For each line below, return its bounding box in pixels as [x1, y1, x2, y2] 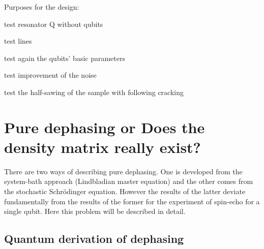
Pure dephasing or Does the [4, 116, 205, 137]
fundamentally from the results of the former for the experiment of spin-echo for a [4, 196, 260, 206]
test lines [4, 36, 32, 46]
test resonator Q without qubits [4, 18, 103, 29]
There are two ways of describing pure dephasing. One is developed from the [4, 166, 243, 176]
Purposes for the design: [4, 2, 79, 12]
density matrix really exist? [4, 136, 201, 157]
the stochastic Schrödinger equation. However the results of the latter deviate [4, 186, 246, 197]
